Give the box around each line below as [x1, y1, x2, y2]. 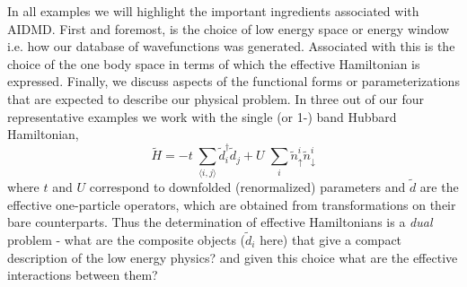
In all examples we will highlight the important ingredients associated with [7, 2, 419, 20]
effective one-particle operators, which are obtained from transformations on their [7, 195, 456, 213]
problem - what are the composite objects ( [7, 230, 246, 249]
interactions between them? [7, 265, 158, 284]
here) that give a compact [260, 230, 402, 249]
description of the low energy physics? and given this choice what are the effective [7, 248, 458, 266]
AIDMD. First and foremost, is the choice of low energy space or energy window [7, 19, 450, 38]
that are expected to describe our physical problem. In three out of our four [7, 89, 425, 108]
